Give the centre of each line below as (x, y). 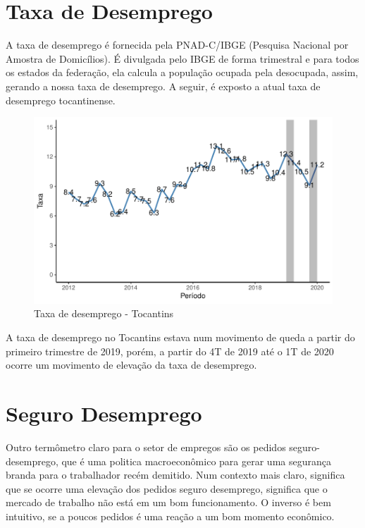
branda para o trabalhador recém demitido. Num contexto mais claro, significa (175, 475)
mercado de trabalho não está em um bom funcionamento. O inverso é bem (168, 502)
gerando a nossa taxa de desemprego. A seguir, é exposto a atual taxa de (163, 86)
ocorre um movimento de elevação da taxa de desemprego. (131, 365)
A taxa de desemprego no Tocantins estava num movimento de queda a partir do (180, 337)
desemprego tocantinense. (61, 100)
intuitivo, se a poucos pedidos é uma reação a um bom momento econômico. (170, 516)
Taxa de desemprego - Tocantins (104, 313)
